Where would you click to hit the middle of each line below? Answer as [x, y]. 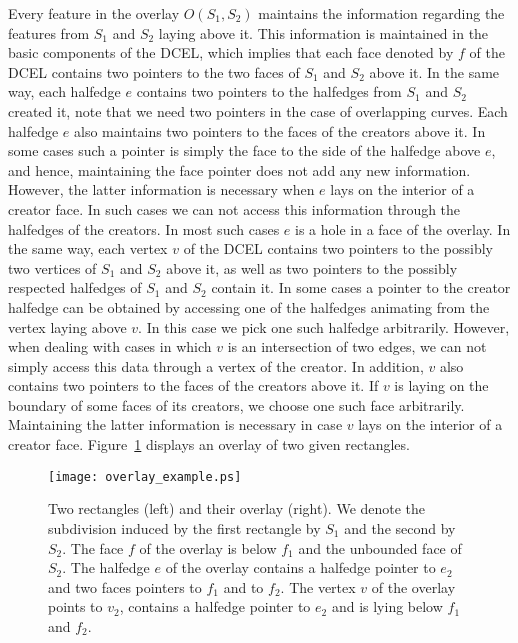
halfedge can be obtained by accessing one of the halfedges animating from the [249, 306]
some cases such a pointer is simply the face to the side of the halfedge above [244, 150]
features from [49, 32]
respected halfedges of [75, 287]
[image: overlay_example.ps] [145, 476]
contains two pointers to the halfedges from [269, 91]
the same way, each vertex [88, 248]
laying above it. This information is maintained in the [323, 32]
